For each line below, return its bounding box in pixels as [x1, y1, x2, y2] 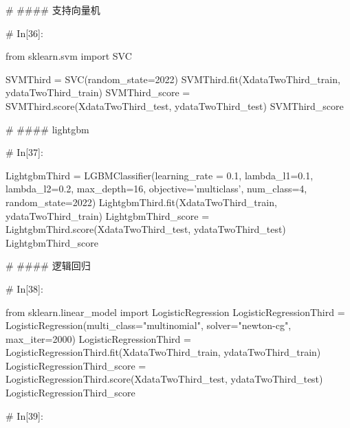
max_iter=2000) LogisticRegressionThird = [6, 331, 191, 346]
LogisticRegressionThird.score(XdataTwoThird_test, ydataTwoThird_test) [6, 372, 323, 386]
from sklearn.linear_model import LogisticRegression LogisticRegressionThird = [6, 304, 345, 319]
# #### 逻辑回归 [6, 258, 91, 273]
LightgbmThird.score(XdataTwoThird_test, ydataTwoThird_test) [6, 222, 286, 236]
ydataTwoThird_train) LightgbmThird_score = [6, 208, 210, 223]
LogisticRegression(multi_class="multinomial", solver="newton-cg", [6, 318, 292, 333]
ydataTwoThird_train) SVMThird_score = [6, 85, 190, 100]
